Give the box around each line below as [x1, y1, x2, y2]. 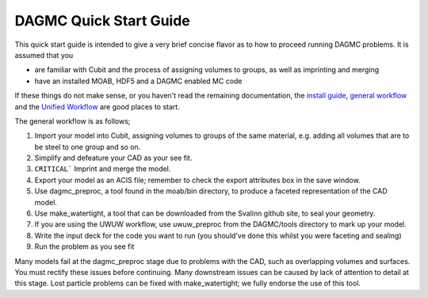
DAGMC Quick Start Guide [14, 12, 190, 29]
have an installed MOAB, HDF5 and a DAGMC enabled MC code [34, 76, 243, 86]
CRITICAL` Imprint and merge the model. [34, 164, 171, 174]
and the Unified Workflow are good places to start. [14, 101, 180, 111]
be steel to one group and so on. [34, 142, 141, 151]
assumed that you [14, 50, 74, 59]
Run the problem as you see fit [34, 242, 135, 251]
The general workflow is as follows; [14, 116, 131, 126]
